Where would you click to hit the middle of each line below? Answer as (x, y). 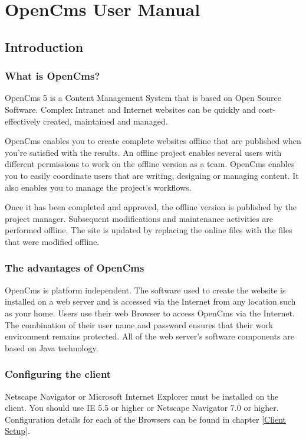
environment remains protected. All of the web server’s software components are (149, 336)
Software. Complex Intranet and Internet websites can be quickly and (130, 109)
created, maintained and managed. (106, 121)
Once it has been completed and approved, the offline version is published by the (151, 207)
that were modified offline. (52, 241)
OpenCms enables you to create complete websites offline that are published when (153, 141)
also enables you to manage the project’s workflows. (98, 187)
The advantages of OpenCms (75, 268)
